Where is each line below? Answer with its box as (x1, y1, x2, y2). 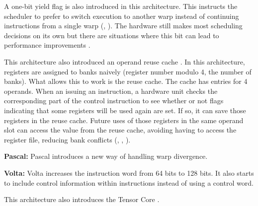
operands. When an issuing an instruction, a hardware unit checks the (4, 85, 218, 96)
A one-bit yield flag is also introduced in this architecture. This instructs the (4, 1, 238, 11)
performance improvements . (4, 40, 90, 50)
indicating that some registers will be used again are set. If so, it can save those (4, 105, 246, 115)
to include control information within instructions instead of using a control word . (4, 177, 254, 188)
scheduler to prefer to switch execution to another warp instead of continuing (4, 10, 239, 21)
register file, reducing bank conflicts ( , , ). (4, 134, 131, 144)
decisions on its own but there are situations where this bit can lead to (4, 30, 219, 40)
